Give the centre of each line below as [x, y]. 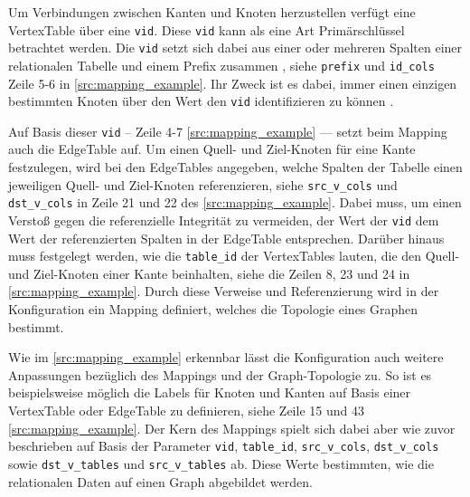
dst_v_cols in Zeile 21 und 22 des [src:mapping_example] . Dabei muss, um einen [235, 202]
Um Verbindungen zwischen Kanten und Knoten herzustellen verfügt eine [212, 12]
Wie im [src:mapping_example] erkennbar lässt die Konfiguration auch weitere [226, 357]
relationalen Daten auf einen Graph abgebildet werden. [160, 481]
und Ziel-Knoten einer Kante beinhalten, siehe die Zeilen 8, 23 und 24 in [209, 273]
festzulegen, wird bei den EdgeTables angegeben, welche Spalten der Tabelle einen [235, 167]
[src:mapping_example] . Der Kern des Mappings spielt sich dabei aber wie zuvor [232, 428]
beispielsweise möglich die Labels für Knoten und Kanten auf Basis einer [210, 392]
